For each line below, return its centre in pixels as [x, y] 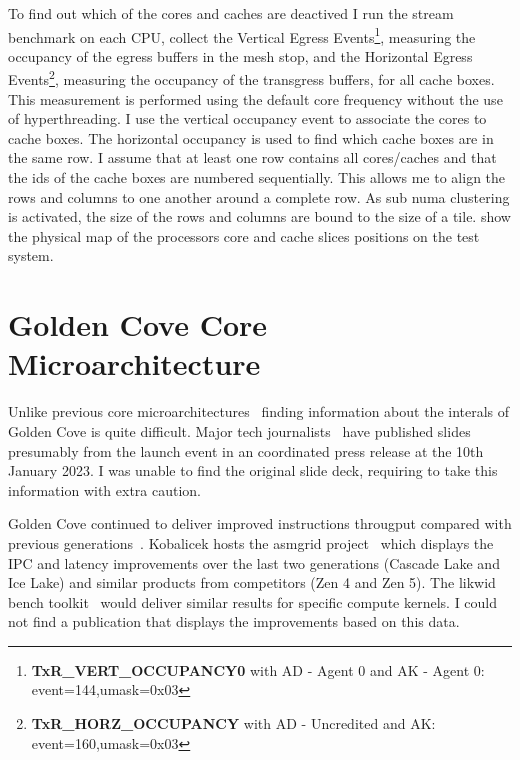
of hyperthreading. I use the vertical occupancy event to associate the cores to [247, 118]
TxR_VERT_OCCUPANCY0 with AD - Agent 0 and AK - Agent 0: [258, 669]
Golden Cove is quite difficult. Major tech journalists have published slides [239, 430]
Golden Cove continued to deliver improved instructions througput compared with [260, 523]
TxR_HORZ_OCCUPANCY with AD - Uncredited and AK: [233, 723]
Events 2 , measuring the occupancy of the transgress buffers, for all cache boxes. [251, 78]
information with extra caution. [105, 489]
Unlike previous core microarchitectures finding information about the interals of [259, 411]
